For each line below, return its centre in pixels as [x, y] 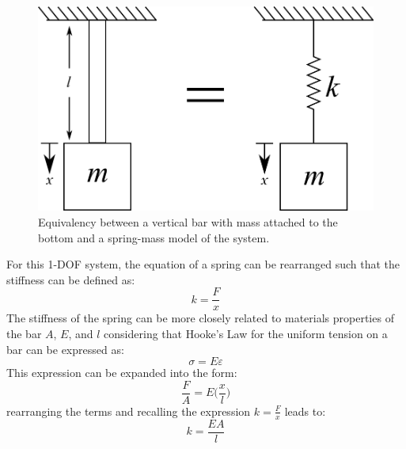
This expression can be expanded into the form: [122, 373]
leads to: [305, 411]
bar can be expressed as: [65, 349]
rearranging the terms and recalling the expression [129, 411]
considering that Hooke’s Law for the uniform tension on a [246, 334]
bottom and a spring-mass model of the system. [154, 237]
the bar [24, 334]
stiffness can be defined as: [71, 279]
